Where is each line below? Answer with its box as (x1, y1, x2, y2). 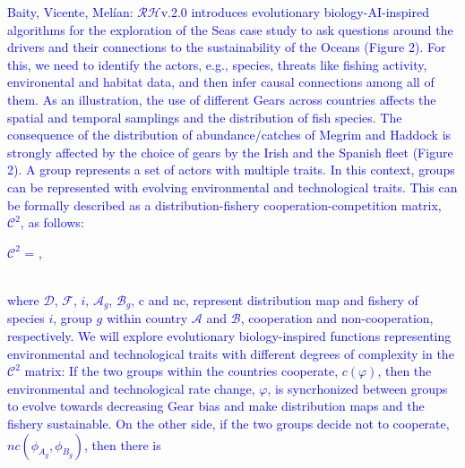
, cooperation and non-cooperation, (240, 309, 434, 328)
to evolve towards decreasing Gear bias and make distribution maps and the (7, 396, 425, 415)
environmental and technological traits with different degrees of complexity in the (7, 344, 454, 362)
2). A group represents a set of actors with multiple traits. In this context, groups (7, 160, 455, 179)
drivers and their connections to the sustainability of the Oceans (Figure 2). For (7, 38, 446, 56)
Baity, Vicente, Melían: (7, 3, 133, 21)
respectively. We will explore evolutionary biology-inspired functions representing (7, 326, 452, 345)
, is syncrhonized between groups (267, 379, 448, 397)
